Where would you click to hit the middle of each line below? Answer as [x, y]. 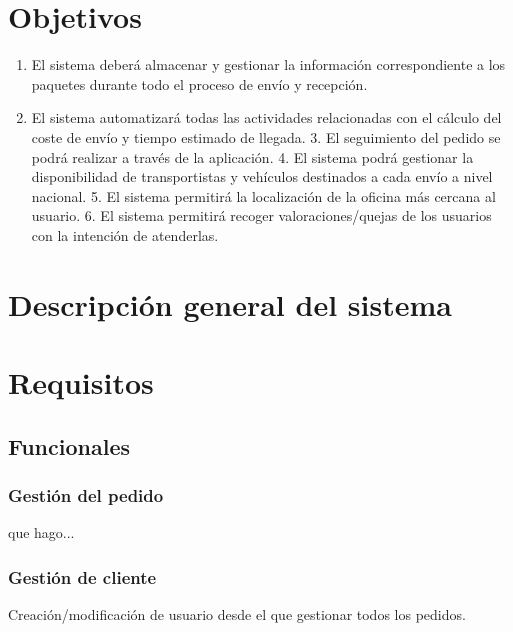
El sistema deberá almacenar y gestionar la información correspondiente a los [268, 64]
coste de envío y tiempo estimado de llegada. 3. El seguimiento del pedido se [266, 136]
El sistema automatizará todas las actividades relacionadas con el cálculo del [266, 117]
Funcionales [69, 445]
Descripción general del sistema [230, 303]
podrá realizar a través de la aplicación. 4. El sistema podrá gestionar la [252, 156]
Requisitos [81, 382]
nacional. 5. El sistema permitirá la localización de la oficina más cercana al [263, 195]
